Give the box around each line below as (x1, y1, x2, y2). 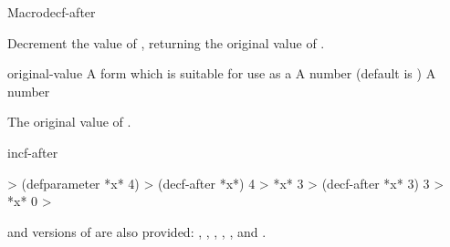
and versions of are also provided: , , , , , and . (7, 221, 267, 241)
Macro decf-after (7, 3, 96, 21)
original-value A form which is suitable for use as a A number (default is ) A (7, 64, 436, 83)
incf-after (7, 142, 58, 161)
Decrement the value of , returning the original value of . (7, 33, 325, 52)
